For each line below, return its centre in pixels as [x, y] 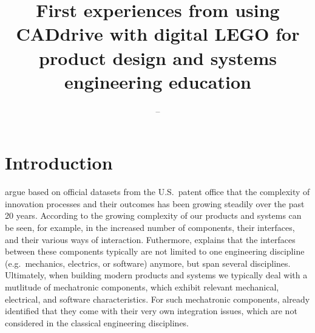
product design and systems [158, 57]
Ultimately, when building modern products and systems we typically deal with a [156, 275]
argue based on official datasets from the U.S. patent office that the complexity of [157, 192]
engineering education [158, 81]
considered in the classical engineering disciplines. [97, 322]
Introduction [59, 163]
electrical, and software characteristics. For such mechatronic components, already [157, 299]
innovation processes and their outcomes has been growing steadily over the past [155, 203]
